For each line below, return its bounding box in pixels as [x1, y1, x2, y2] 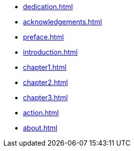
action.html [23, 108, 59, 117]
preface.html [23, 33, 64, 41]
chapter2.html [23, 78, 68, 86]
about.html [23, 124, 58, 132]
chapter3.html [23, 93, 68, 102]
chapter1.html [23, 63, 67, 71]
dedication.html [23, 2, 73, 11]
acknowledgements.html [23, 18, 102, 26]
